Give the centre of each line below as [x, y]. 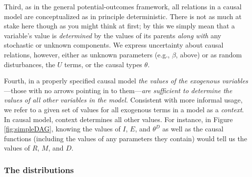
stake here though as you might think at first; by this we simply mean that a [120, 26]
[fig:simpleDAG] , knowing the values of [62, 129]
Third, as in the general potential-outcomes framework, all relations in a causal [123, 6]
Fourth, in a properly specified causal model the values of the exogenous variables [126, 81]
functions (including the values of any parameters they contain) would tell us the [126, 138]
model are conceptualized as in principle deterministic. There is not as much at [123, 16]
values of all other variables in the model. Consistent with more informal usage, [123, 100]
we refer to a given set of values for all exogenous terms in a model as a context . [124, 109]
